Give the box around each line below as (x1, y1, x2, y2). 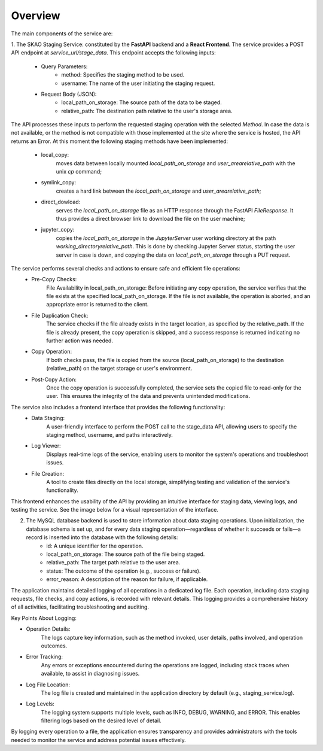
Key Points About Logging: (11, 614, 77, 622)
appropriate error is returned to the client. (46, 301, 149, 308)
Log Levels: (26, 700, 55, 707)
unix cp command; (56, 168, 102, 175)
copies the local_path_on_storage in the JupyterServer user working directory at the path (56, 234, 276, 242)
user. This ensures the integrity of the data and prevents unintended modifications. (46, 393, 251, 400)
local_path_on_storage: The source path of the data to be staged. (61, 99, 223, 106)
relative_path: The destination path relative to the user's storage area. (61, 107, 233, 114)
